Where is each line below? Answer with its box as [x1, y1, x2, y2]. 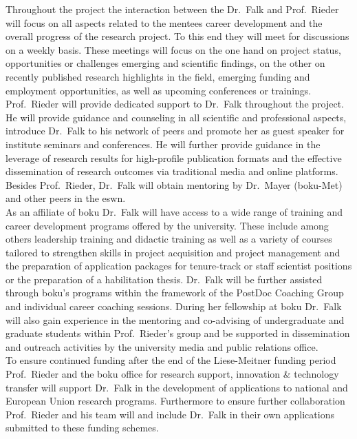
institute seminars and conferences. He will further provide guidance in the [6, 136, 321, 151]
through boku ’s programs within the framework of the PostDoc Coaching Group [6, 285, 344, 300]
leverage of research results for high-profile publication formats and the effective [6, 150, 342, 165]
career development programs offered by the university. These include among [6, 218, 329, 232]
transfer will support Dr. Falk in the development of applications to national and [6, 380, 348, 394]
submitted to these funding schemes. [6, 420, 159, 435]
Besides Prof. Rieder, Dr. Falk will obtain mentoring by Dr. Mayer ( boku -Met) [6, 177, 343, 192]
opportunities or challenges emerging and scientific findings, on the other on [6, 56, 325, 70]
